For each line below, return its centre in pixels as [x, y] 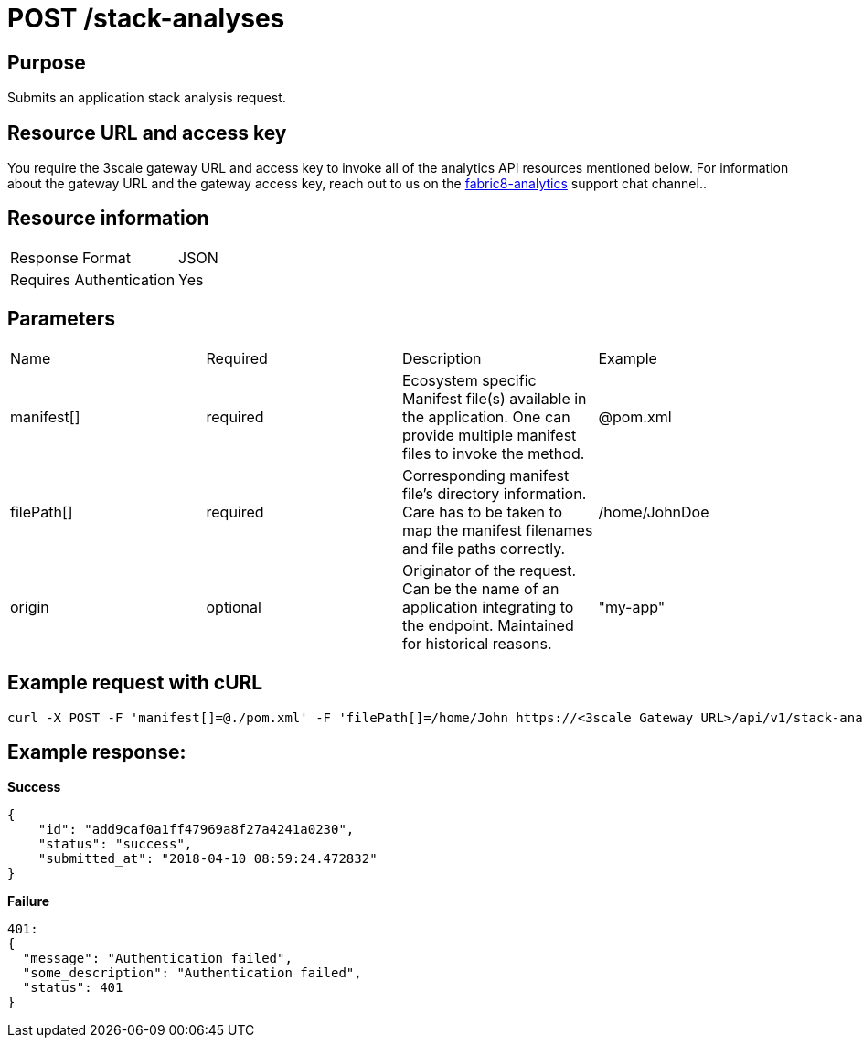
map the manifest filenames [498, 530]
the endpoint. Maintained [488, 625]
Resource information [108, 219]
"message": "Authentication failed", [157, 959]
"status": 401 [73, 988]
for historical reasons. [477, 643]
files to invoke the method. [494, 453]
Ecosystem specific [469, 380]
